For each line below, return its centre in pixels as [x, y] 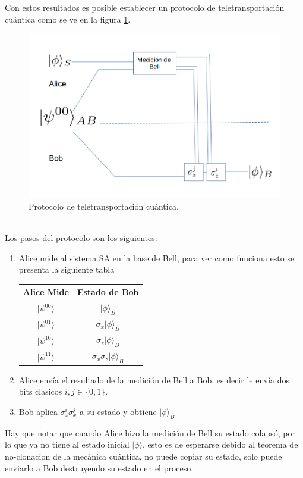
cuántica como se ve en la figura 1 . [68, 19]
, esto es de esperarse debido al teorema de [220, 444]
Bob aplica [38, 411]
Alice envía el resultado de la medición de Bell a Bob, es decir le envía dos [154, 379]
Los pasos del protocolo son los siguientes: [81, 238]
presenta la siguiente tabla [67, 269]
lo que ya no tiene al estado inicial [67, 444]
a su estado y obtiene [118, 411]
